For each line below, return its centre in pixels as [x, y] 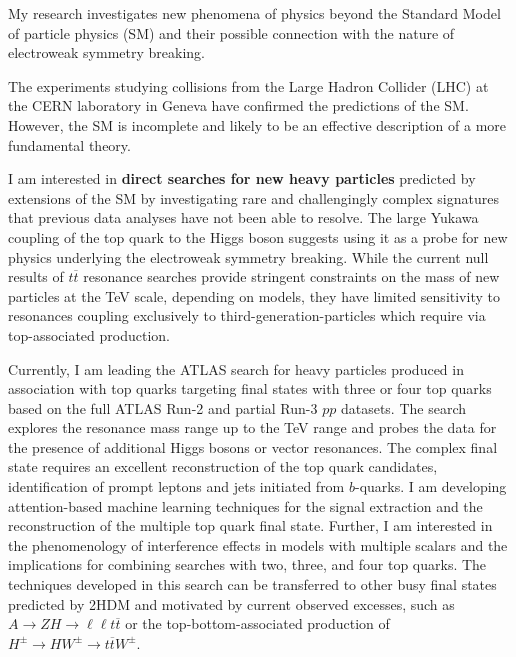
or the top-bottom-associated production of [257, 623]
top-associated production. [89, 334]
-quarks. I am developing [430, 486]
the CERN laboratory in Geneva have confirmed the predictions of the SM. [238, 105]
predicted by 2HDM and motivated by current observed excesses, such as [231, 603]
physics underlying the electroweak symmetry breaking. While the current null [248, 256]
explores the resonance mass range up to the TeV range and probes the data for [252, 427]
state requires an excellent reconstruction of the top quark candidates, [223, 466]
